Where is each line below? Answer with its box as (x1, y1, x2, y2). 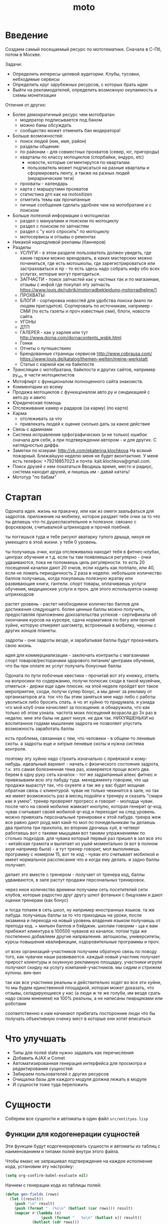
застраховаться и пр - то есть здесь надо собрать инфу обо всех (19, 265, 160, 271)
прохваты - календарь (19, 180, 68, 186)
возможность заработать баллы (5, 725, 74, 731)
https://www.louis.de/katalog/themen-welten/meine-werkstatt (19, 355, 148, 361)
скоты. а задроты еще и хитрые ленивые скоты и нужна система (5, 740, 144, 746)
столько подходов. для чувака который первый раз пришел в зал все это (5, 835, 162, 841)
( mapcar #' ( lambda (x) (14, 1210, 61, 1215)
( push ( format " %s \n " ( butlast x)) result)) (40, 1215, 142, 1220)
